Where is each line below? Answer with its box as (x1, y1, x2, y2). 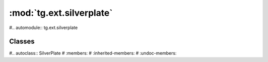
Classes (9, 37, 35, 46)
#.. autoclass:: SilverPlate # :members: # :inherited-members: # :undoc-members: (9, 50, 177, 56)
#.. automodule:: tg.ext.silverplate (9, 25, 78, 31)
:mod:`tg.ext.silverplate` (9, 7, 113, 18)
